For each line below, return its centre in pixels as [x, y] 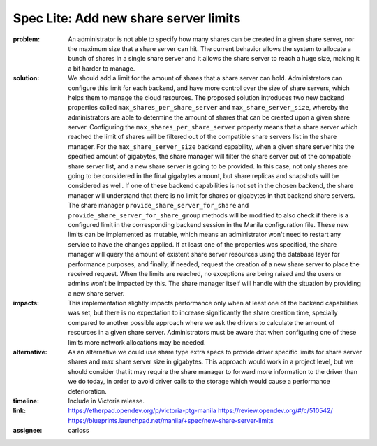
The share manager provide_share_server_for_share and [158, 206]
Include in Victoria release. [106, 401]
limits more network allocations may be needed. [137, 342]
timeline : [26, 401]
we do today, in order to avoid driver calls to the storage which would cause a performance [199, 382]
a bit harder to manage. [102, 68]
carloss [79, 431]
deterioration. [88, 391]
